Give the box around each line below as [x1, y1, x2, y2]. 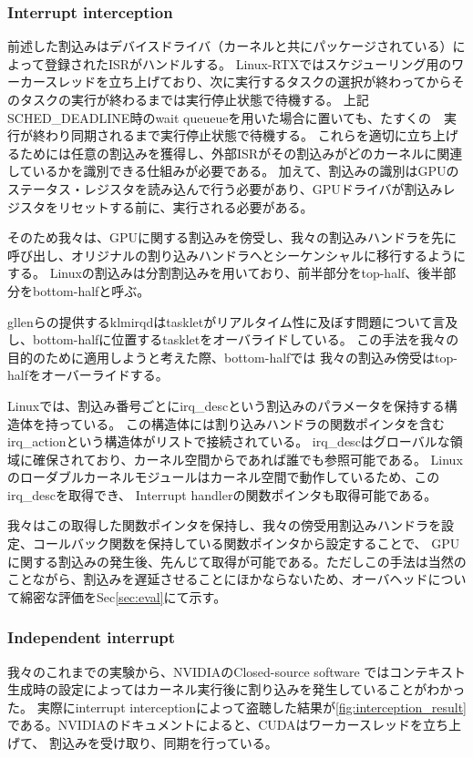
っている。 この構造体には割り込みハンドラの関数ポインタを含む [57, 414, 445, 433]
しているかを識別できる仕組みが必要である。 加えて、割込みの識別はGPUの [7, 161, 459, 180]
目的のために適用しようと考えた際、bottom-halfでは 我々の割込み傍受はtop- [7, 347, 458, 366]
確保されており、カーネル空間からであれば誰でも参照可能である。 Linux [32, 449, 463, 468]
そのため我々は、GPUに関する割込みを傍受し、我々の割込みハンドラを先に [7, 228, 458, 247]
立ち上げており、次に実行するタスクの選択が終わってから [108, 72, 452, 91]
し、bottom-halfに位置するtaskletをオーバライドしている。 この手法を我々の [7, 330, 459, 349]
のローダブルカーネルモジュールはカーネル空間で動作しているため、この [7, 467, 440, 487]
